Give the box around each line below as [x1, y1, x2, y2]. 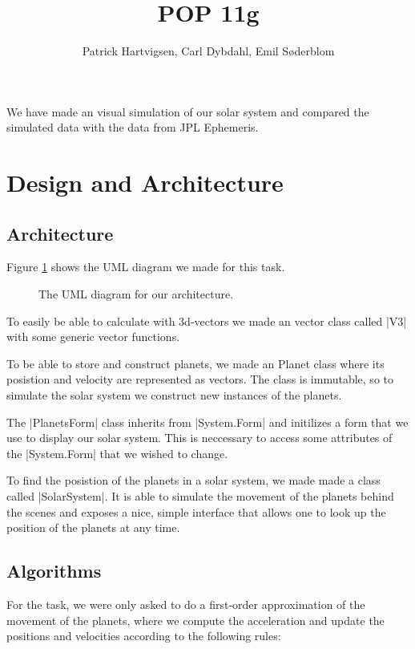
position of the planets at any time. [6, 519, 180, 536]
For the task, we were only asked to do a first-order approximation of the [6, 596, 365, 612]
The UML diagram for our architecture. [38, 286, 234, 302]
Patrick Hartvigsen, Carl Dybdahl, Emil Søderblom [82, 43, 335, 59]
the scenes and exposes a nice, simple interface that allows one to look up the [6, 503, 386, 520]
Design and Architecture [6, 166, 284, 199]
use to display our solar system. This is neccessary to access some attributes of [6, 429, 393, 446]
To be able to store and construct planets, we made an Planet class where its [6, 355, 385, 371]
